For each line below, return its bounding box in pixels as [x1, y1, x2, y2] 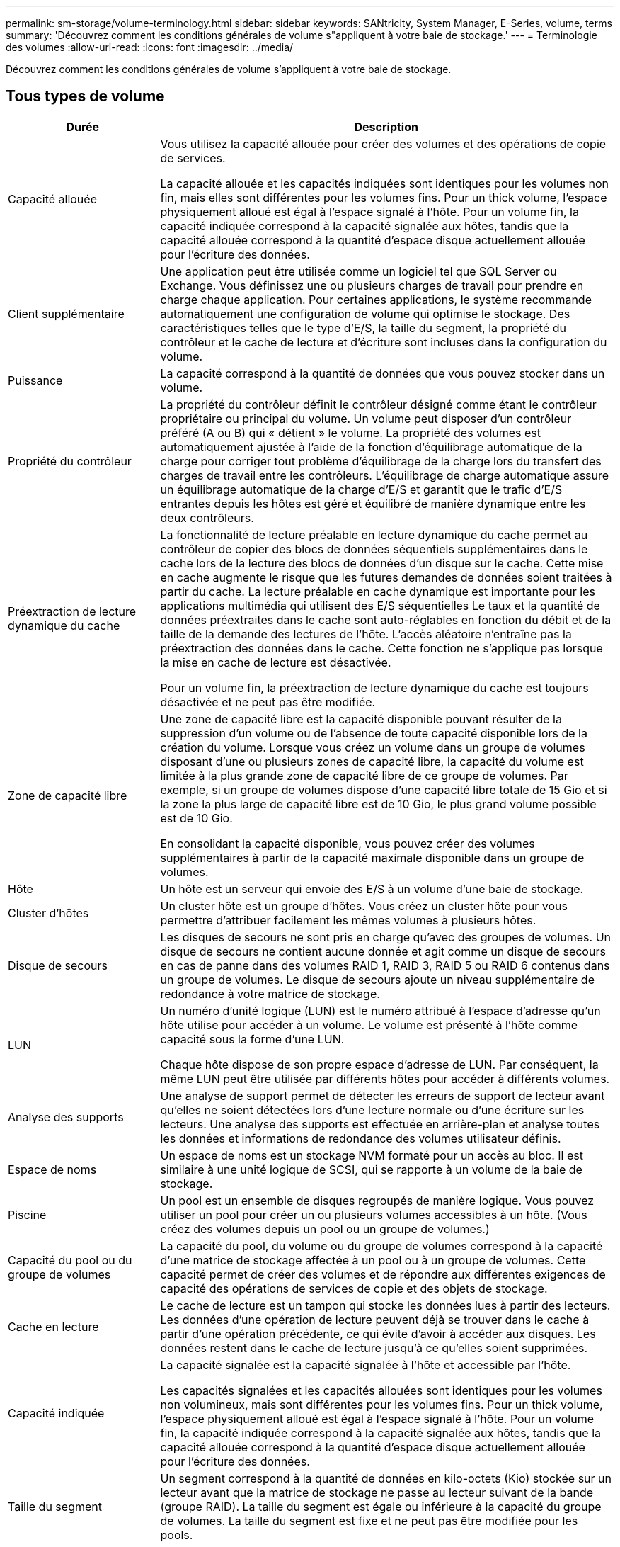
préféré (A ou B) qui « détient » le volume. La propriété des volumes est [160, 425, 541, 440]
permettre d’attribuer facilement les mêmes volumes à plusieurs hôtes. [160, 912, 536, 927]
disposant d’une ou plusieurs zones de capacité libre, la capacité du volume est [160, 754, 584, 769]
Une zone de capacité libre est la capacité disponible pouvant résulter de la [160, 711, 562, 726]
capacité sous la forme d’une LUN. [160, 1031, 345, 1046]
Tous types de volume [6, 87, 165, 106]
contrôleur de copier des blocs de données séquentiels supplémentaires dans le [160, 541, 588, 556]
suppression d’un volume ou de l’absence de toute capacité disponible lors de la [160, 725, 587, 740]
